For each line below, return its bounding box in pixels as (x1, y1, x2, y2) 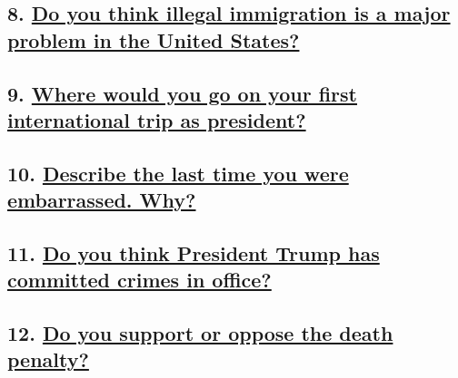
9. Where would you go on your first (7, 79, 357, 107)
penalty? (7, 345, 89, 373)
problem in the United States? (7, 25, 300, 53)
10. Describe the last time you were (7, 159, 349, 187)
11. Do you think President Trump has (7, 238, 380, 267)
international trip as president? (7, 105, 306, 133)
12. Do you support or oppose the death (7, 319, 393, 347)
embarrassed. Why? (7, 186, 196, 214)
